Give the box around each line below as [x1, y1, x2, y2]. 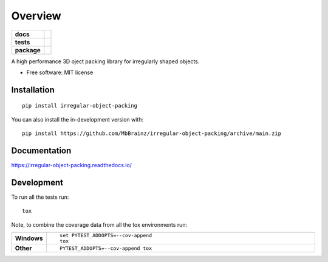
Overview [11, 9, 61, 22]
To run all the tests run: [11, 193, 69, 201]
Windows [15, 234, 43, 243]
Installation [11, 84, 55, 95]
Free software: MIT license [26, 69, 94, 76]
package [15, 46, 41, 54]
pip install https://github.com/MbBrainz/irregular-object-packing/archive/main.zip [22, 130, 282, 137]
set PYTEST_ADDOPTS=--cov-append [60, 232, 152, 239]
